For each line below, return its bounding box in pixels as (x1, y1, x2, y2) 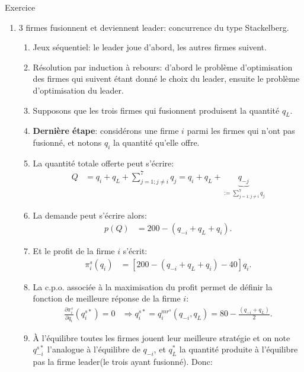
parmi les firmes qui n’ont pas (187, 124, 295, 137)
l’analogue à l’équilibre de (47, 343, 140, 355)
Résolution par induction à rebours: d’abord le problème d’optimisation (33, 60, 293, 73)
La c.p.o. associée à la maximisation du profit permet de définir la (33, 280, 273, 293)
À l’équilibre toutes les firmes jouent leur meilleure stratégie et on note (33, 331, 290, 344)
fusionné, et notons (33, 136, 102, 148)
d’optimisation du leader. (33, 84, 124, 96)
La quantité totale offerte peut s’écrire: (33, 156, 174, 169)
